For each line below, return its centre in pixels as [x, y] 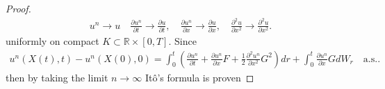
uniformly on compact [52, 41]
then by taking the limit [57, 77]
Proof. [18, 8]
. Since [182, 41]
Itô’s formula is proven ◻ [199, 77]
